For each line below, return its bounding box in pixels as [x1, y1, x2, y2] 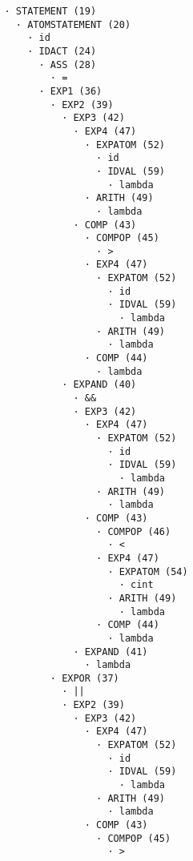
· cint [119, 579, 154, 591]
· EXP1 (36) [38, 85, 103, 97]
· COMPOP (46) [96, 525, 171, 537]
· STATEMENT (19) [4, 6, 97, 17]
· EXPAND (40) [62, 379, 137, 391]
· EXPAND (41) [73, 646, 148, 658]
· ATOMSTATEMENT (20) [15, 18, 131, 30]
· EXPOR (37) [50, 672, 119, 684]
